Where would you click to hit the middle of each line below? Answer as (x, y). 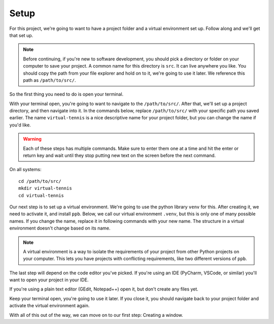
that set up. (21, 35)
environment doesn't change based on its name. (60, 228)
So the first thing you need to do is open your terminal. (66, 94)
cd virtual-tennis (41, 195)
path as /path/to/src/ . (49, 80)
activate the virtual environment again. (49, 306)
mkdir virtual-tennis (45, 188)
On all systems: (25, 170)
